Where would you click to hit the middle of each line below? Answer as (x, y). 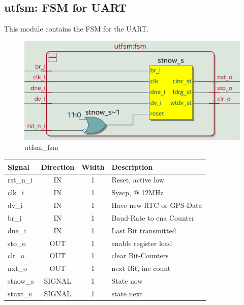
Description (132, 166)
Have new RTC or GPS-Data (157, 205)
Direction (58, 166)
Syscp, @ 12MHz (138, 192)
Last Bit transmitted (144, 230)
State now (127, 281)
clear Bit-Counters (140, 255)
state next (127, 293)
